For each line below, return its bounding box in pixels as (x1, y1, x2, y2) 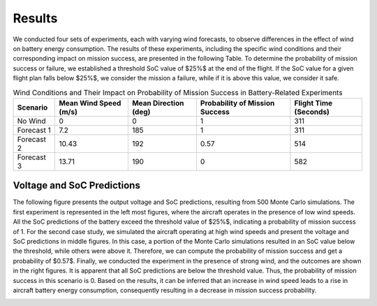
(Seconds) (294, 107, 330, 117)
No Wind (17, 116, 46, 126)
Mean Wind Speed (59, 98, 121, 108)
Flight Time (294, 98, 333, 108)
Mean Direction (131, 98, 184, 108)
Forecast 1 (17, 125, 52, 135)
